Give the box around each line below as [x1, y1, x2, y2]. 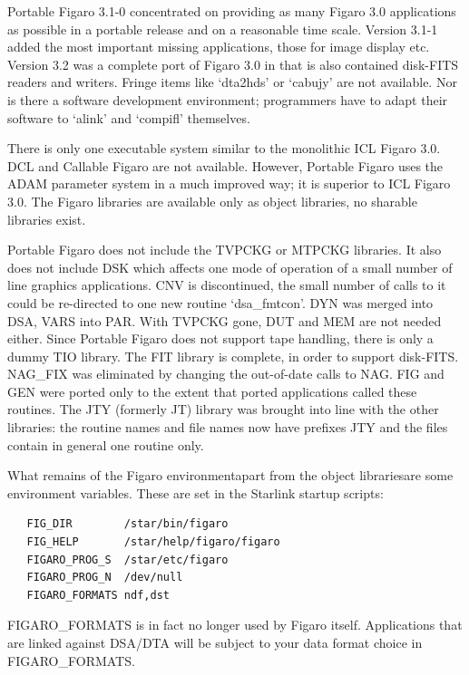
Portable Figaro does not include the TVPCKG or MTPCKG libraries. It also [7, 240, 442, 259]
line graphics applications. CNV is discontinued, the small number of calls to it [7, 275, 446, 294]
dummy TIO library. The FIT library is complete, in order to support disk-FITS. [7, 346, 459, 365]
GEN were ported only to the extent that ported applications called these [7, 381, 417, 400]
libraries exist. [7, 209, 86, 228]
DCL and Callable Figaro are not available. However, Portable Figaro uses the [7, 156, 444, 175]
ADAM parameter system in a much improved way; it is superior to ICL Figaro [7, 174, 451, 193]
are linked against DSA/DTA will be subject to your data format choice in [7, 633, 423, 651]
